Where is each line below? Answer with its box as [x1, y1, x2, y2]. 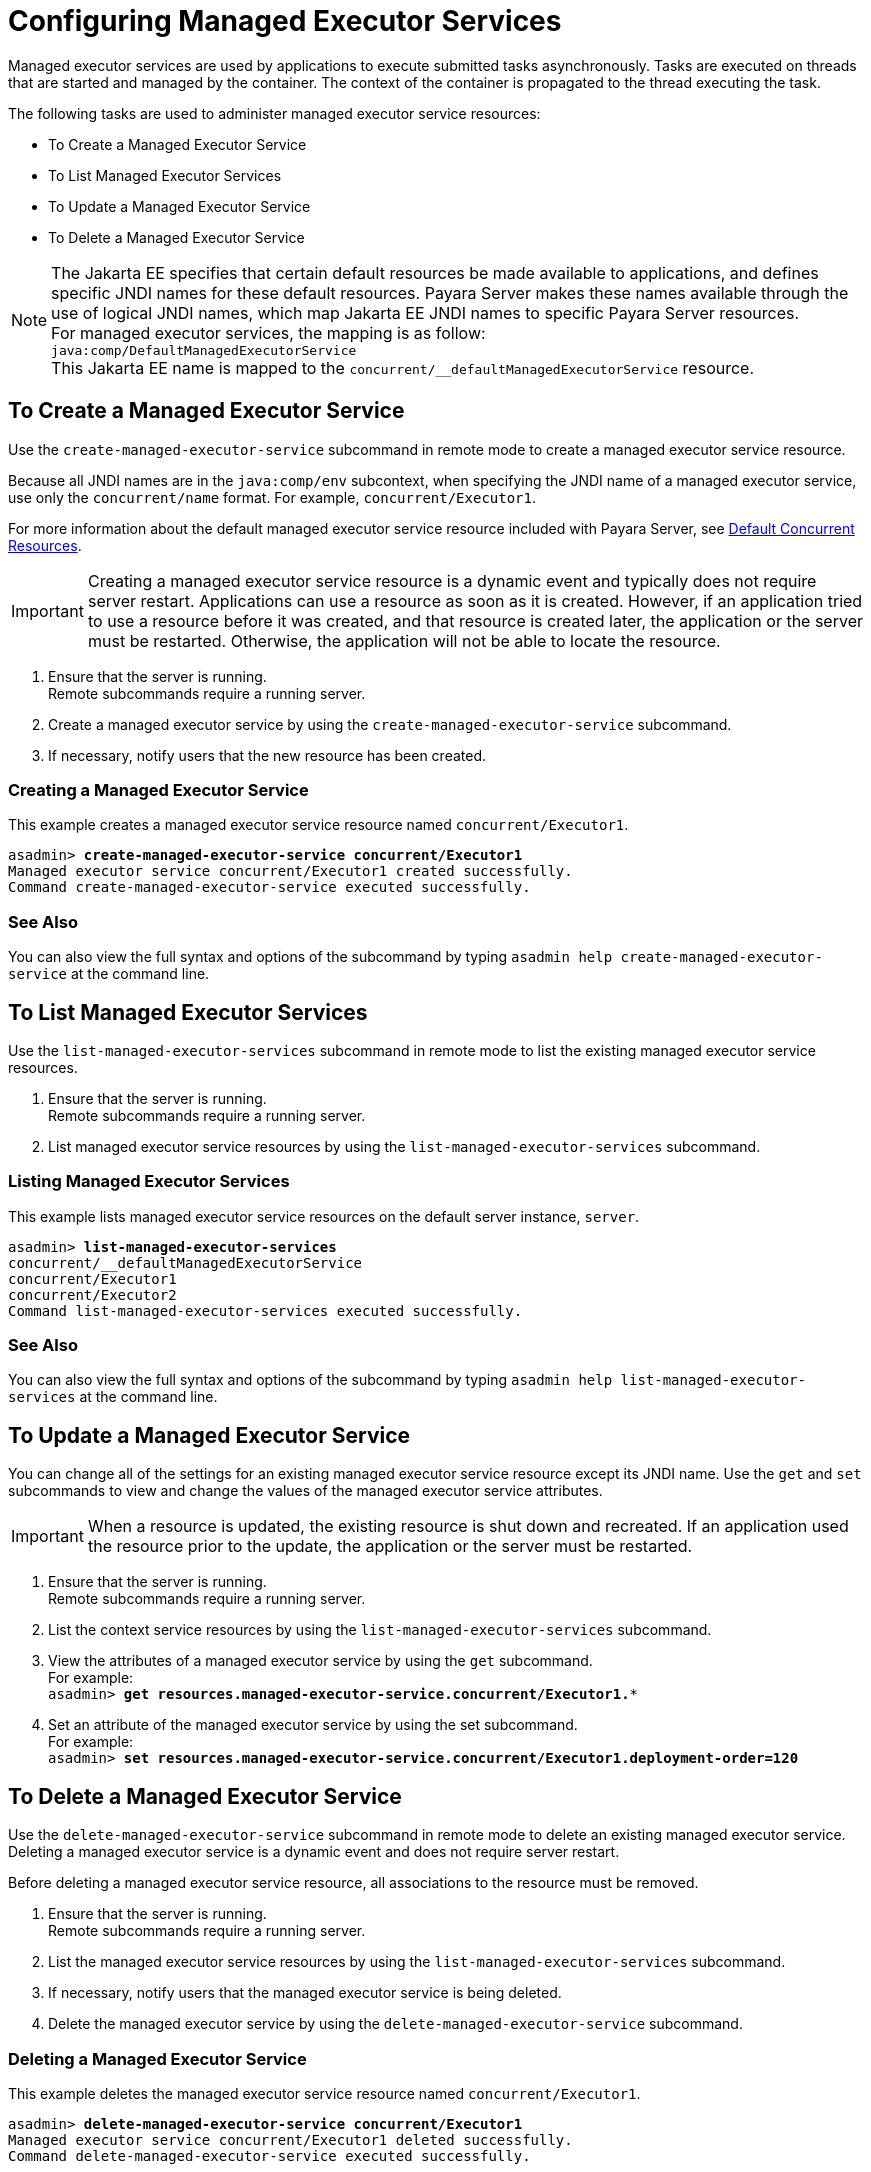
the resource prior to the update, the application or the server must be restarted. [87, 1536, 693, 1557]
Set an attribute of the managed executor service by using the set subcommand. [48, 1716, 578, 1734]
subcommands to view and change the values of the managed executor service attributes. [8, 1482, 603, 1500]
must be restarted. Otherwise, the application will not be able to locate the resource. [87, 630, 721, 651]
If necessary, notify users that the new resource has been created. [48, 746, 487, 764]
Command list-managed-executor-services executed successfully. [8, 1302, 523, 1319]
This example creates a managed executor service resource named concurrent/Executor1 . [8, 816, 629, 834]
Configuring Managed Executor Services [8, 4, 562, 38]
